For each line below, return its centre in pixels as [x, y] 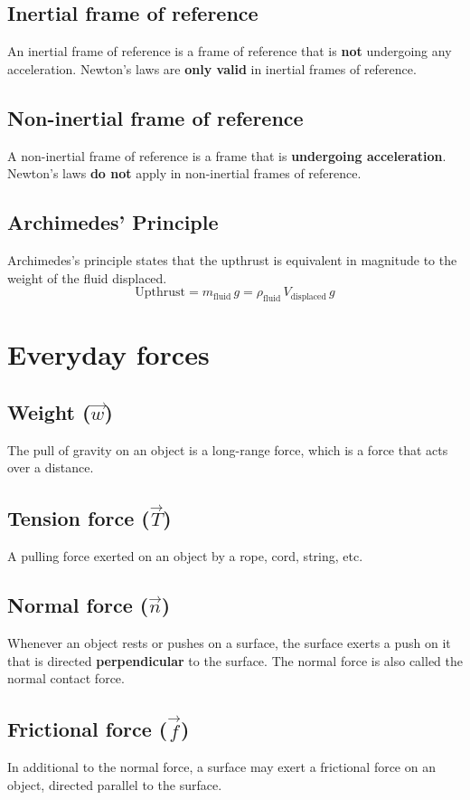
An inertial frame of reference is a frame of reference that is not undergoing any [230, 51]
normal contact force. [66, 678]
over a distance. [51, 467]
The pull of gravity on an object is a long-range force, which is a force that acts [228, 449]
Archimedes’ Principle [113, 222]
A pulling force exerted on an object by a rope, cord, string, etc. [185, 556]
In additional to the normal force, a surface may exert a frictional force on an [221, 767]
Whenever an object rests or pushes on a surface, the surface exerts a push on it [229, 643]
